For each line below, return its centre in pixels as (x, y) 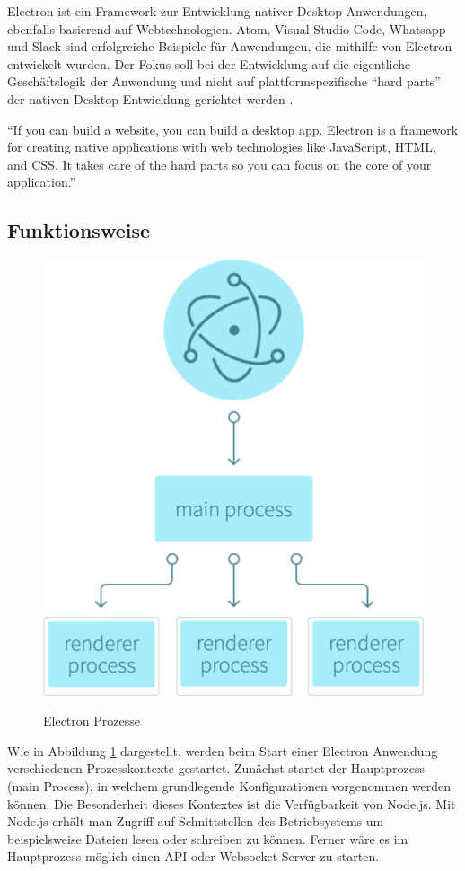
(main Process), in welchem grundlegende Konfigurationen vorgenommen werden (229, 785)
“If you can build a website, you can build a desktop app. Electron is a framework (233, 129)
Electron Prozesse (92, 721)
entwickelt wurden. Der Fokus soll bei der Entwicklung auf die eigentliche (209, 63)
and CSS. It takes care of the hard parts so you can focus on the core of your (219, 164)
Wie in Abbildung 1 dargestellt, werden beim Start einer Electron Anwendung (223, 750)
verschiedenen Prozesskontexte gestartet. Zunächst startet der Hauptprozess (216, 768)
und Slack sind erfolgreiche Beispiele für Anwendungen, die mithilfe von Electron (230, 46)
